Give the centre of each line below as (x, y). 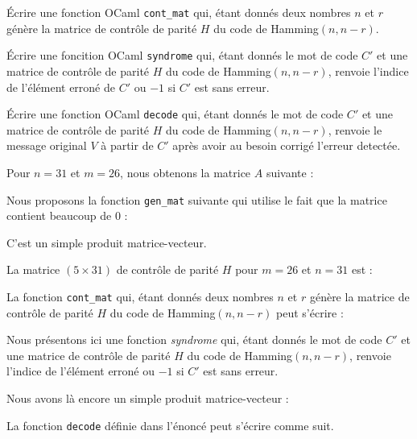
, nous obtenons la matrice (186, 172)
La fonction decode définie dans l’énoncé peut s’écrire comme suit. (170, 425)
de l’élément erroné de (61, 87)
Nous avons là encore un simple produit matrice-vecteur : (148, 398)
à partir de (127, 145)
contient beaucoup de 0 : (67, 215)
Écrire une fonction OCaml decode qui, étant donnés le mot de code (175, 114)
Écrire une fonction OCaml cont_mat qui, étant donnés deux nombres (179, 12)
